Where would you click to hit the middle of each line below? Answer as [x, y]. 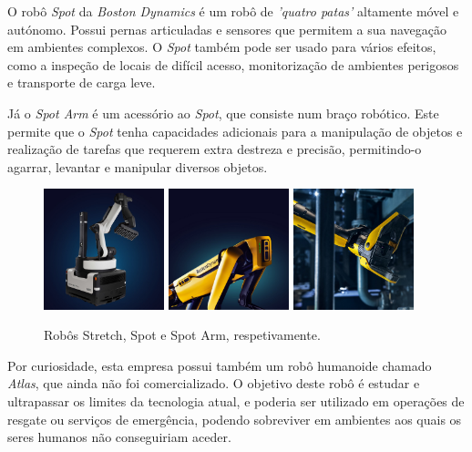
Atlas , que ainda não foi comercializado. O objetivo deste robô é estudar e [214, 383]
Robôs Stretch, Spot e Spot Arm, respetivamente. [182, 335]
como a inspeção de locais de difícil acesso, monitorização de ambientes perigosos [233, 64]
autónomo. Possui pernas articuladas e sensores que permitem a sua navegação [227, 29]
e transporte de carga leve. [82, 82]
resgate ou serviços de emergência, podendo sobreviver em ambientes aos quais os [235, 419]
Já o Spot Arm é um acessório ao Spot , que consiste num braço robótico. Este [223, 113]
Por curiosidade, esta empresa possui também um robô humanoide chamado [220, 365]
